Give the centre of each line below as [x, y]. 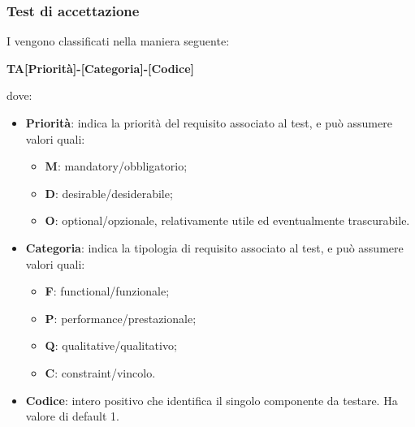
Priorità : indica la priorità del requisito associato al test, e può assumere [209, 123]
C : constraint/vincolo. [100, 372]
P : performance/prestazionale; [121, 318]
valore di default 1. [72, 416]
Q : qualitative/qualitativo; [111, 345]
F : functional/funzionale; [107, 291]
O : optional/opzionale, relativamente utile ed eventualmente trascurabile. [227, 220]
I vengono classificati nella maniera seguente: [118, 41]
